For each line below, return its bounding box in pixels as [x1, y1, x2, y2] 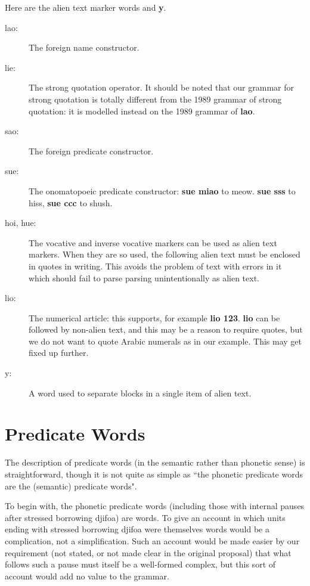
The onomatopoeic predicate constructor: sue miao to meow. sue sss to [29, 184, 296, 197]
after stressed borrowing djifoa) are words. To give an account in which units [5, 511, 286, 523]
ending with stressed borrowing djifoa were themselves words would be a [5, 523, 269, 535]
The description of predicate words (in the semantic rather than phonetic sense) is [5, 456, 305, 469]
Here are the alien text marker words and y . [5, 1, 166, 13]
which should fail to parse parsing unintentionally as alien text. [29, 271, 259, 284]
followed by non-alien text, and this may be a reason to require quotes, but [29, 323, 303, 336]
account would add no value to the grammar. [5, 569, 169, 582]
